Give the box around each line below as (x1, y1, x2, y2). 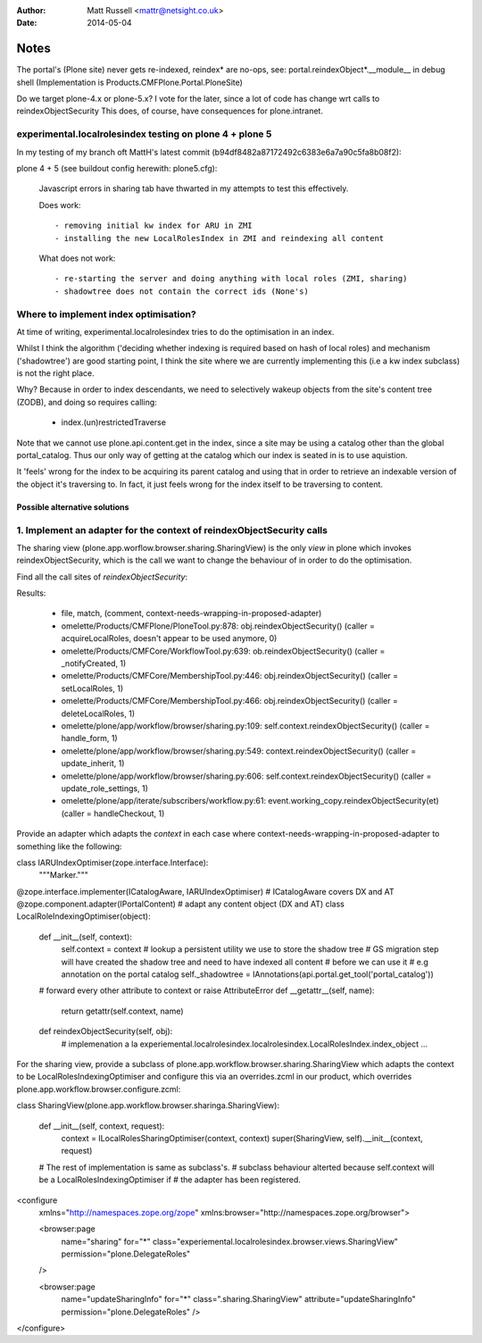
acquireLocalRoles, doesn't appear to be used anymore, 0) (61, 633, 278, 644)
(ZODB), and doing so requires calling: (16, 396, 158, 407)
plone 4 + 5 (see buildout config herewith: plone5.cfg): (16, 163, 218, 173)
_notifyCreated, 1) (61, 658, 127, 669)
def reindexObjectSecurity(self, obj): (38, 1026, 173, 1037)
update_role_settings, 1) (61, 782, 149, 794)
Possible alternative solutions (16, 501, 129, 513)
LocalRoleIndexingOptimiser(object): (16, 911, 151, 922)
